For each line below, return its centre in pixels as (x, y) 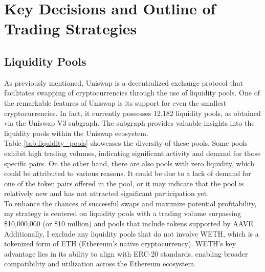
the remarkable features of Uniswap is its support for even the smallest (115, 102)
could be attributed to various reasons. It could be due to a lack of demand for (128, 173)
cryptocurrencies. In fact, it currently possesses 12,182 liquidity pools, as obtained (132, 113)
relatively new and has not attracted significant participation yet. (107, 193)
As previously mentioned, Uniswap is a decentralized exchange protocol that (124, 82)
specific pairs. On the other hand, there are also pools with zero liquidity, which (129, 163)
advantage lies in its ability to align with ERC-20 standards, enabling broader (126, 253)
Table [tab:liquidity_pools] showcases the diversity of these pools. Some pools (126, 143)
